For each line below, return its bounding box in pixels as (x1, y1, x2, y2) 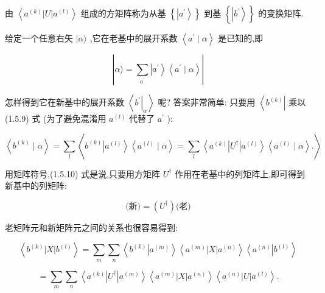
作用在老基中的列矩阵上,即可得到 (175, 167, 306, 180)
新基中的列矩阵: (5, 179, 67, 192)
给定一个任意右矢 (5, 32, 73, 44)
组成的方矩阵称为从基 (80, 7, 166, 19)
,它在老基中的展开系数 (89, 32, 178, 44)
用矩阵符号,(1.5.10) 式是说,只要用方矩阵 (5, 167, 161, 180)
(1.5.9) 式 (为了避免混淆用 (5, 112, 107, 124)
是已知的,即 (218, 32, 264, 44)
